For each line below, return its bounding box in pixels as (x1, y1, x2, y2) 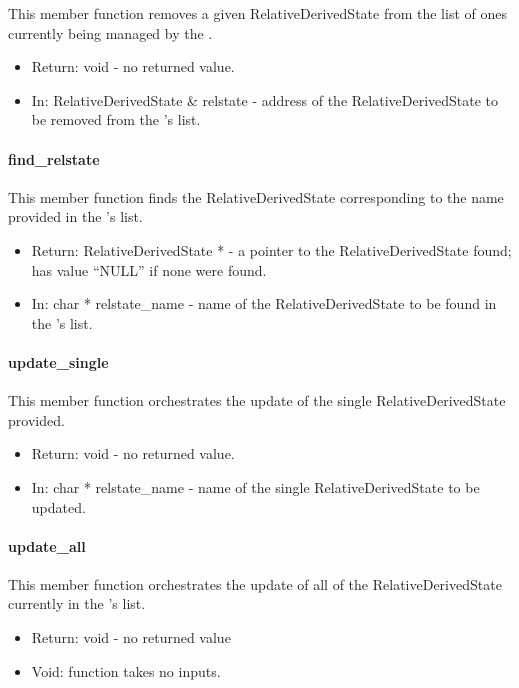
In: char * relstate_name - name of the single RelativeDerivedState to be (31, 476, 480, 497)
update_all (8, 535, 86, 556)
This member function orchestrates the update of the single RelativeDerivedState (8, 390, 506, 411)
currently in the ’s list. (8, 593, 146, 614)
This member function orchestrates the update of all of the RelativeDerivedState (8, 573, 502, 594)
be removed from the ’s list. (31, 109, 201, 130)
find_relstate (8, 148, 100, 169)
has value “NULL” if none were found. (31, 259, 267, 280)
